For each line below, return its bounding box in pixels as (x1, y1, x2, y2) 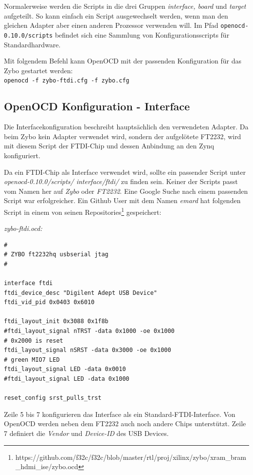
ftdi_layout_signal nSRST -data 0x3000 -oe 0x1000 (4, 347, 171, 354)
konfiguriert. (4, 150, 40, 160)
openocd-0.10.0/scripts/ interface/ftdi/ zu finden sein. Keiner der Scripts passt (4, 176, 238, 186)
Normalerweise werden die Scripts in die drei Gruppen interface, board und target (4, 1, 246, 11)
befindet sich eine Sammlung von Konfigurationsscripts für (54, 29, 230, 40)
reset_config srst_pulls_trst (4, 394, 102, 402)
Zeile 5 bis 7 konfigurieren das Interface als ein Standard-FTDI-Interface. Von (4, 409, 235, 419)
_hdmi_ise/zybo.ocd (15, 461, 78, 472)
